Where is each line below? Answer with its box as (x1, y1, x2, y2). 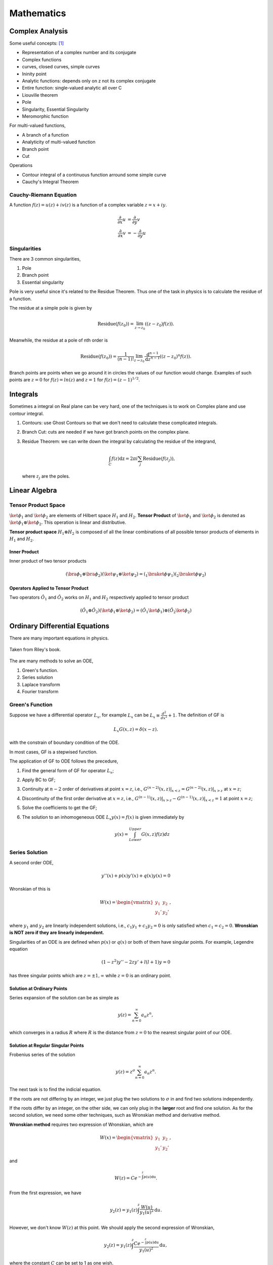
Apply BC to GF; (22, 777, 56, 783)
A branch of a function (22, 132, 69, 138)
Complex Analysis (9, 27, 68, 35)
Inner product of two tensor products (9, 558, 87, 564)
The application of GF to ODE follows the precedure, (9, 758, 118, 764)
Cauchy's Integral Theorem (22, 179, 79, 185)
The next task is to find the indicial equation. (9, 1086, 102, 1092)
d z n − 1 (145, 356, 160, 362)
